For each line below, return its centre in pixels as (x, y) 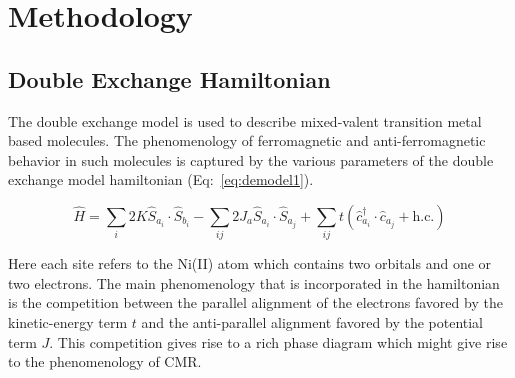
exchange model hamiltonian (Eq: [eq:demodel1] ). (161, 179)
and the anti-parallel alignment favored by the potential (312, 322)
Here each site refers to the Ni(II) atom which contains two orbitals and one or (250, 263)
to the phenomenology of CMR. (105, 361)
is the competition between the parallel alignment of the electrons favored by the (255, 302)
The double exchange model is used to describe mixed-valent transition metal (245, 120)
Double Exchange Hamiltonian (169, 78)
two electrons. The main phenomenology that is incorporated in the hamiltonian (254, 282)
